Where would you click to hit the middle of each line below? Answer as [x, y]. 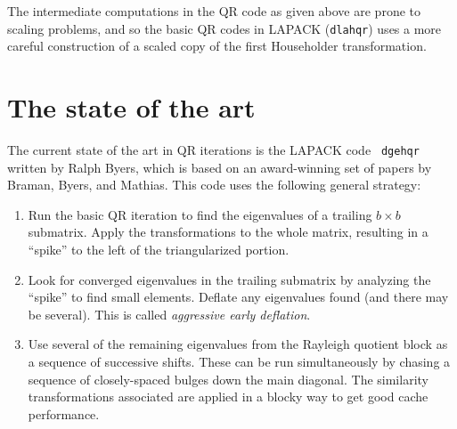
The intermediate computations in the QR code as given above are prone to [214, 11]
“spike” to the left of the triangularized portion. [159, 249]
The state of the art [131, 107]
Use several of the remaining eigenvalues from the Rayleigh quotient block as [238, 344]
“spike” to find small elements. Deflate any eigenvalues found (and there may [238, 297]
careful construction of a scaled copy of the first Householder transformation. [217, 46]
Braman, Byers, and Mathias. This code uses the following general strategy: [214, 185]
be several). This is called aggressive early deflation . [169, 314]
